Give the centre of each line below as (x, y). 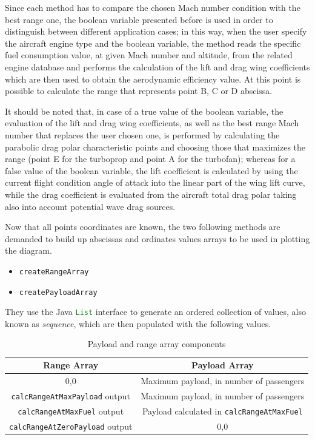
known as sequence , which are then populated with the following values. (138, 323)
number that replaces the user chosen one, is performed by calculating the (142, 134)
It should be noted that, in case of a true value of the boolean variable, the (144, 111)
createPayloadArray (58, 292)
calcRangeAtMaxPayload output (71, 395)
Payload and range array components (157, 344)
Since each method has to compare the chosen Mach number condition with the (153, 7)
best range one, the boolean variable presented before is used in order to (139, 19)
